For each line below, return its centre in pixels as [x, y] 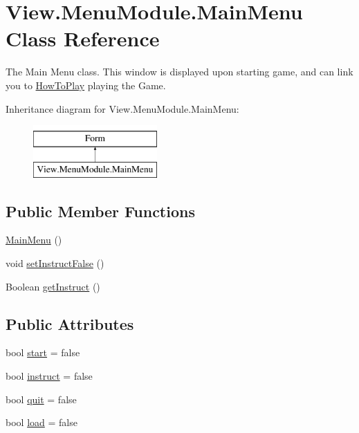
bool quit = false [41, 399]
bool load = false [42, 422]
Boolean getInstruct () [53, 286]
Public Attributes [70, 323]
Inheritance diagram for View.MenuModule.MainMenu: [122, 108]
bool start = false [43, 352]
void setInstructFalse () [55, 263]
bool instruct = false [49, 376]
